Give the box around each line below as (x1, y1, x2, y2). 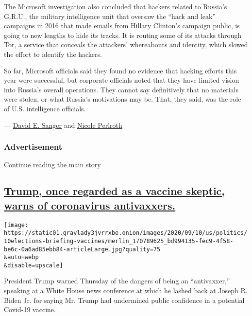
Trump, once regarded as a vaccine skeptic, (4, 183, 225, 198)
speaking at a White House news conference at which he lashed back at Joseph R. (4, 285, 248, 296)
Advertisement (4, 140, 63, 153)
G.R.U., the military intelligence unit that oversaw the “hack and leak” (4, 11, 216, 21)
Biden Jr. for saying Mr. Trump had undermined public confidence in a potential (4, 295, 245, 305)
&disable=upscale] (4, 262, 63, 269)
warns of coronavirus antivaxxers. (4, 197, 176, 212)
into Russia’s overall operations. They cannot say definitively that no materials (4, 84, 238, 94)
